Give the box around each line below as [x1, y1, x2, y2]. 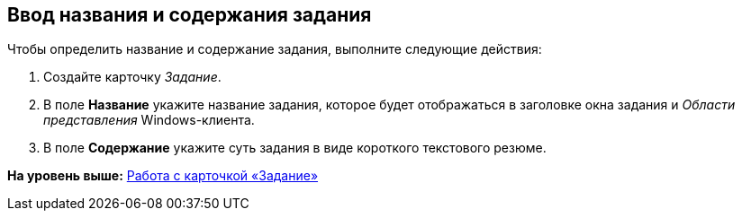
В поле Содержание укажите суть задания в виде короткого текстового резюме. [43, 140, 547, 156]
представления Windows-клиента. [43, 112, 255, 128]
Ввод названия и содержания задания [7, 4, 372, 26]
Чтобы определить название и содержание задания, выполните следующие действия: [7, 41, 542, 57]
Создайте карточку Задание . [43, 69, 222, 85]
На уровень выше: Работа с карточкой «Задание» [7, 168, 319, 184]
